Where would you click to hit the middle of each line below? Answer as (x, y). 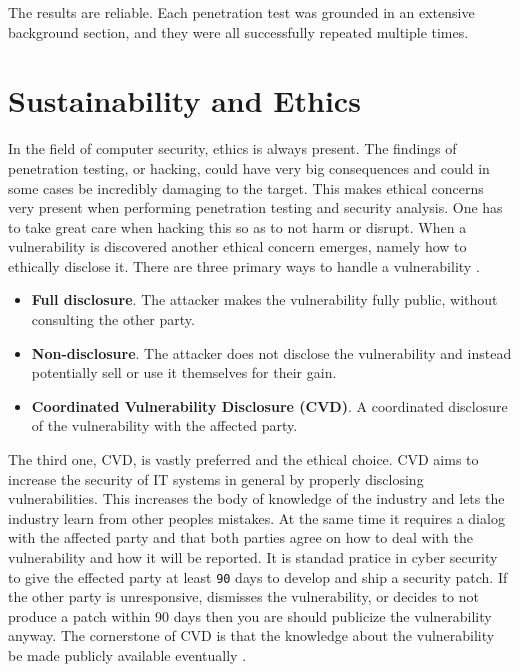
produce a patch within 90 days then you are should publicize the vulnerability (250, 615)
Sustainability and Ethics (184, 100)
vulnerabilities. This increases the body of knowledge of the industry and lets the (256, 498)
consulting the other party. (113, 319)
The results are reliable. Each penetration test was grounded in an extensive (241, 12)
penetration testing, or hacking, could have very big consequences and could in (249, 167)
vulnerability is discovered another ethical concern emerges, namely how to (237, 246)
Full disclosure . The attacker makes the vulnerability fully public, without (264, 299)
